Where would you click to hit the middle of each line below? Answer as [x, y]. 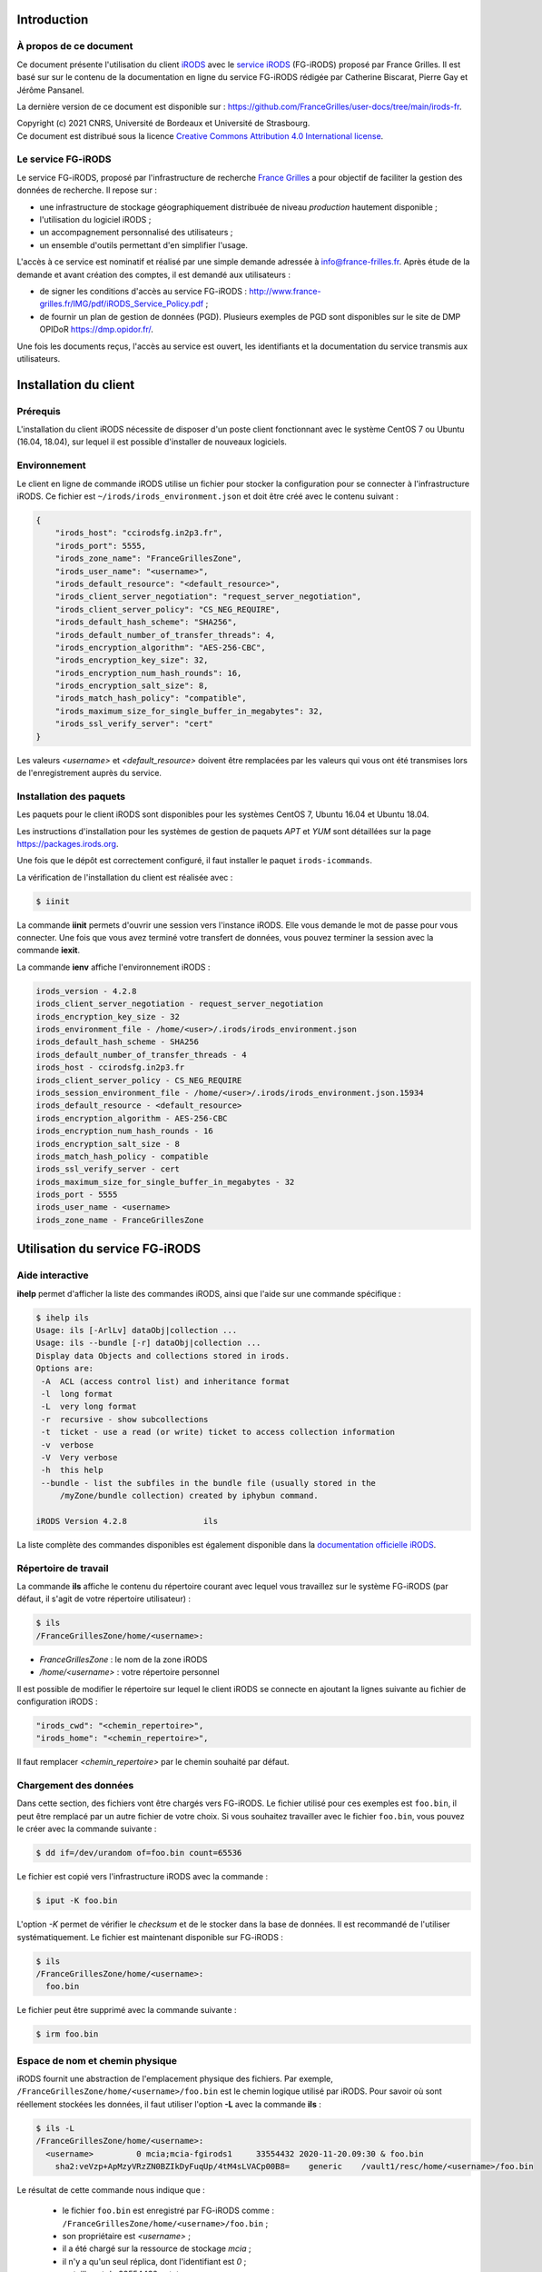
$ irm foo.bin [67, 2034]
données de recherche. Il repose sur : [87, 190]
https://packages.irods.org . [68, 843]
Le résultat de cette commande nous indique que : [111, 2189]
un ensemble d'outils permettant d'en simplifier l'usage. [144, 244]
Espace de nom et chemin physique [97, 2060]
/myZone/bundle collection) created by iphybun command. [189, 1496]
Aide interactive [53, 1275]
